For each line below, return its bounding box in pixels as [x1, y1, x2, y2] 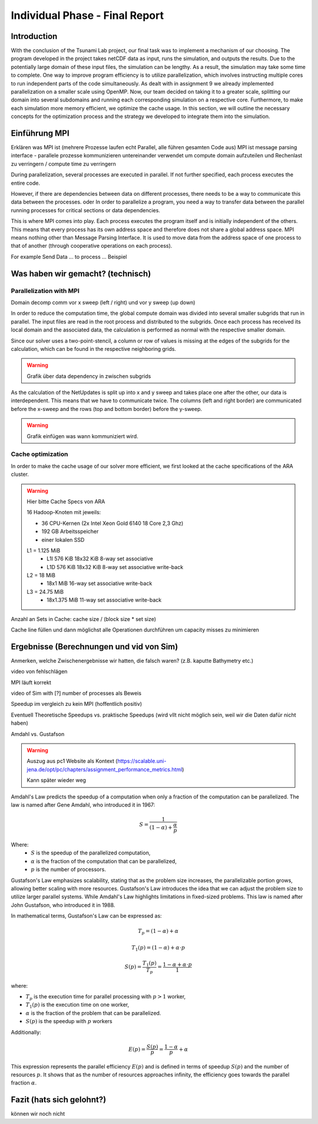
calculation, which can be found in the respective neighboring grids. [11, 345, 177, 352]
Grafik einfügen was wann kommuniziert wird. [26, 432, 138, 439]
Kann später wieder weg [26, 777, 87, 784]
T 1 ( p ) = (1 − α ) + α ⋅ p [131, 944, 185, 952]
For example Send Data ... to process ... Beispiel [11, 253, 127, 260]
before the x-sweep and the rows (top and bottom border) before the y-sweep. [11, 405, 203, 412]
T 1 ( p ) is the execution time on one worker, [25, 1001, 130, 1010]
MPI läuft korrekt [11, 679, 51, 686]
